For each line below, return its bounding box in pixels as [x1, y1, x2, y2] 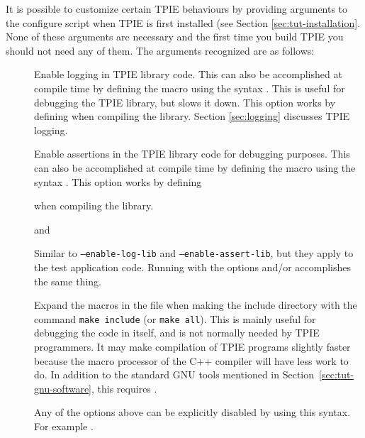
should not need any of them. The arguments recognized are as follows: [6, 43, 315, 58]
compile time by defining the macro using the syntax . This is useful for [34, 80, 345, 95]
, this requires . [91, 380, 157, 395]
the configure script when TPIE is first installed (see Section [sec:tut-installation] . [6, 15, 361, 30]
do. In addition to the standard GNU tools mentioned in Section [34, 367, 315, 382]
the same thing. [34, 273, 101, 288]
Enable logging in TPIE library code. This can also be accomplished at [34, 67, 342, 82]
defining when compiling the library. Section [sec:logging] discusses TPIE [34, 109, 350, 124]
